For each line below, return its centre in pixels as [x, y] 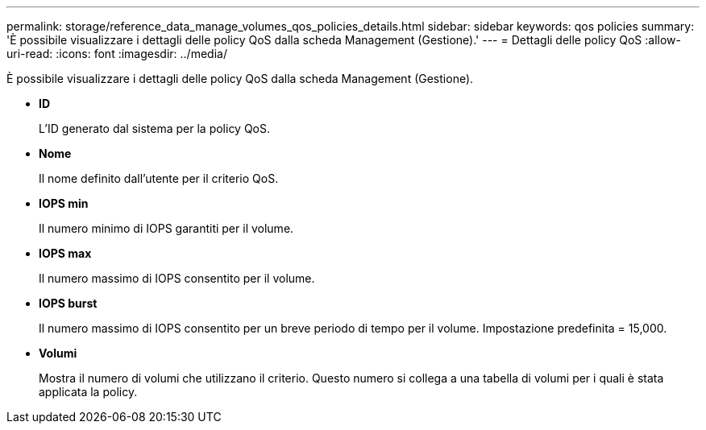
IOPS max [65, 253]
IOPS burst [68, 303]
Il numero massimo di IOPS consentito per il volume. [177, 278]
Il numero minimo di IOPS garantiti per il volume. [166, 228]
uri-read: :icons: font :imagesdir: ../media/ [117, 54]
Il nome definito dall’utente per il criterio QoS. [159, 178]
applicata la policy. [88, 392]
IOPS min [64, 203]
